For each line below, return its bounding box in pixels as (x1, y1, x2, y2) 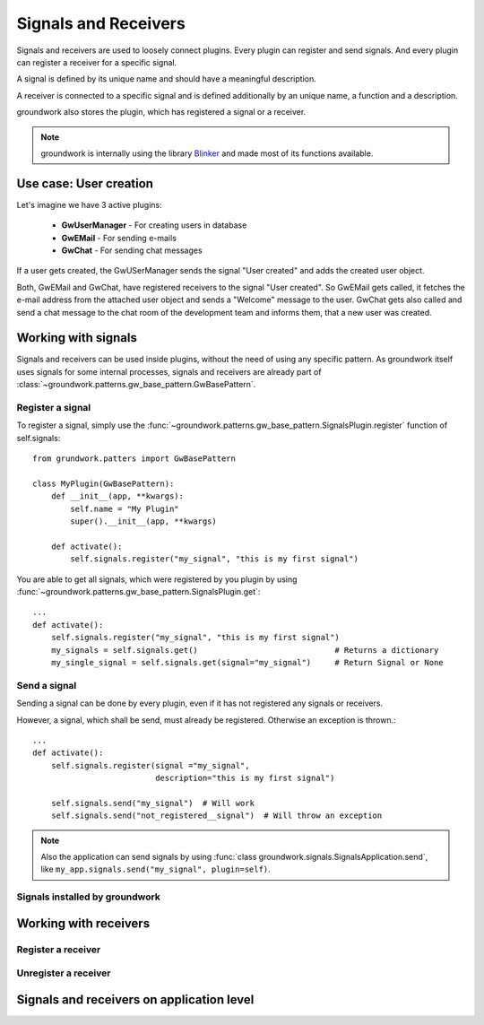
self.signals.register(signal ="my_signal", (50, 760, 250, 770)
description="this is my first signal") (155, 773, 335, 784)
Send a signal (16, 679, 77, 691)
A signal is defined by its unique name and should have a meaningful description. (16, 74, 317, 84)
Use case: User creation (16, 176, 154, 191)
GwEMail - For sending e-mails (61, 232, 177, 243)
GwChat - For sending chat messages (61, 245, 203, 256)
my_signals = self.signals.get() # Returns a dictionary (50, 645, 439, 655)
